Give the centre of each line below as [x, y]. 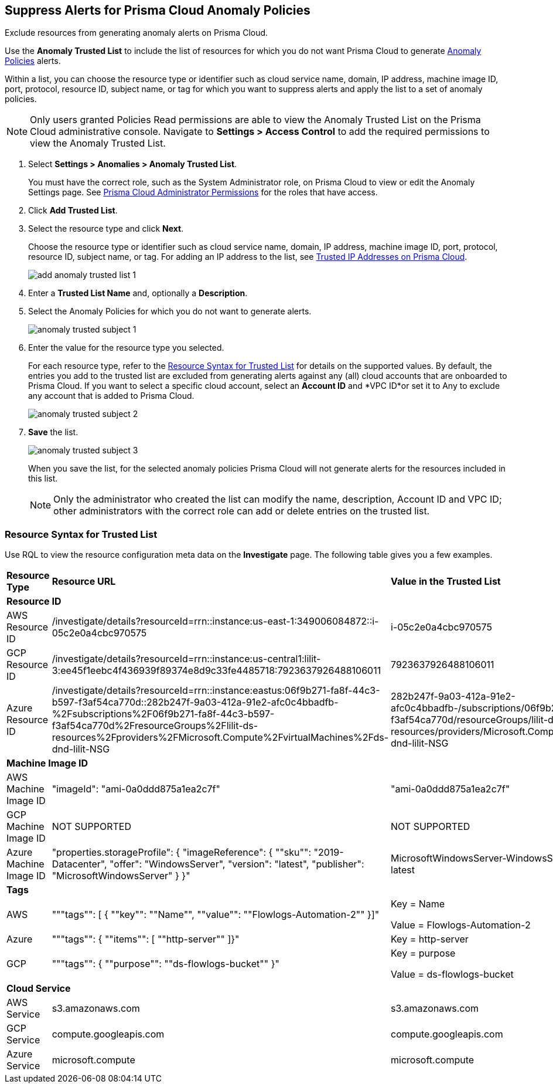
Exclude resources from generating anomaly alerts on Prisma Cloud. [136, 33]
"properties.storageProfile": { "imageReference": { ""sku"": [182, 853]
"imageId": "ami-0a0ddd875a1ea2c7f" [136, 789]
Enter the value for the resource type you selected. [126, 348]
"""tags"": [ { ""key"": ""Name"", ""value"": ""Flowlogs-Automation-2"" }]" [216, 915]
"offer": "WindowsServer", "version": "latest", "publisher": [237, 864]
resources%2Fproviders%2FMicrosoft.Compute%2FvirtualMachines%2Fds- [220, 738]
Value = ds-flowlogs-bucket [452, 975]
